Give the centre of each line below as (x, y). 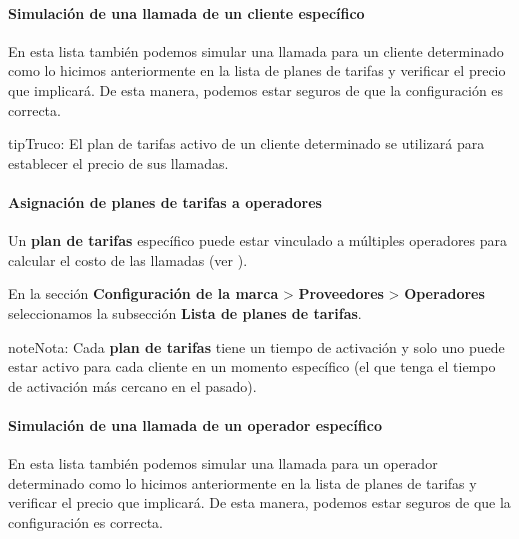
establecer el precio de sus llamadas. (118, 162)
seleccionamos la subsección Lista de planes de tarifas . (185, 312)
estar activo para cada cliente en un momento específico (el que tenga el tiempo (252, 366)
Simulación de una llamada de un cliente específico (186, 12)
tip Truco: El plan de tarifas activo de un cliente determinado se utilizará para (246, 143)
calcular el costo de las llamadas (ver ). (128, 259)
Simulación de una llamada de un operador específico (195, 424)
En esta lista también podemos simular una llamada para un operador (223, 463)
